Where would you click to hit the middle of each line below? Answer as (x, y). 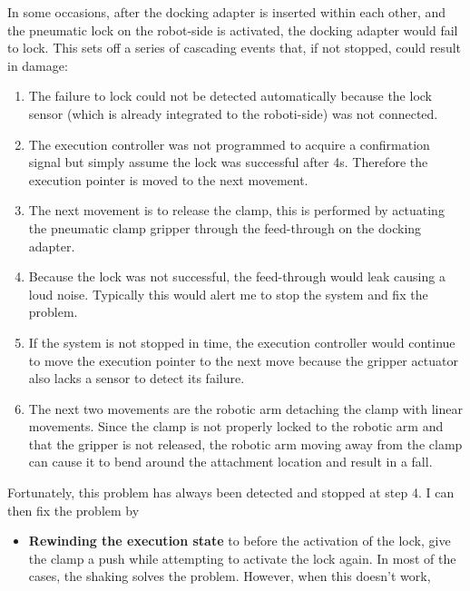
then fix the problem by (73, 510)
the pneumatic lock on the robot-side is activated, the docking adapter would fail (233, 30)
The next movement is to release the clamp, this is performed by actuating (236, 210)
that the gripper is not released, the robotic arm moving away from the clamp (245, 443)
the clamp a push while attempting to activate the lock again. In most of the (242, 558)
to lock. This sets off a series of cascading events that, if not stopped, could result (235, 48)
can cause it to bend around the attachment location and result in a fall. (230, 462)
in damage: (38, 65)
